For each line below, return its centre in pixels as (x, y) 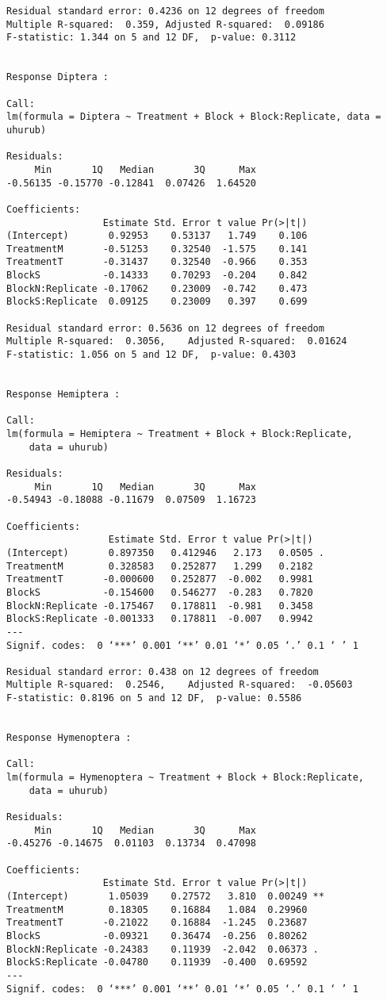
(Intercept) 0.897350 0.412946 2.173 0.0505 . (165, 552)
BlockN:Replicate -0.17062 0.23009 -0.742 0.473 (157, 288)
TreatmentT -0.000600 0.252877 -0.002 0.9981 (160, 579)
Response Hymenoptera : (69, 738)
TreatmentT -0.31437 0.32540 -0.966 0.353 (157, 262)
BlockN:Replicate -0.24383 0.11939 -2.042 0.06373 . (163, 949)
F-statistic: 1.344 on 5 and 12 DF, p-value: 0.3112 (151, 38)
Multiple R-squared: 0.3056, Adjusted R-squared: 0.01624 (177, 341)
